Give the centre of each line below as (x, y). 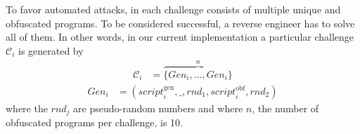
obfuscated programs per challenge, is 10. (94, 122)
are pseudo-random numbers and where (158, 108)
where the (27, 108)
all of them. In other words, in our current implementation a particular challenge (180, 37)
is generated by (51, 50)
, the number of (285, 108)
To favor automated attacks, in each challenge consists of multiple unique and (173, 9)
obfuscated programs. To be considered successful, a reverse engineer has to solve (180, 23)
